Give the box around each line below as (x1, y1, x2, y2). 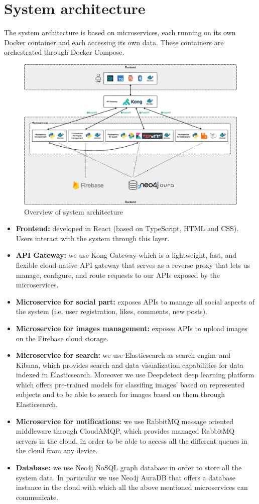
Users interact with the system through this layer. (16, 233, 170, 243)
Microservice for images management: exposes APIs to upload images (16, 323, 247, 333)
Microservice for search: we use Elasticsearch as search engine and (16, 350, 231, 360)
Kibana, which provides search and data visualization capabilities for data (16, 359, 243, 370)
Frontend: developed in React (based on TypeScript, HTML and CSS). (16, 223, 239, 234)
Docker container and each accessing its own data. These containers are (4, 37, 224, 47)
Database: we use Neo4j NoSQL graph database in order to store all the (16, 462, 242, 473)
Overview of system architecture (24, 206, 123, 217)
